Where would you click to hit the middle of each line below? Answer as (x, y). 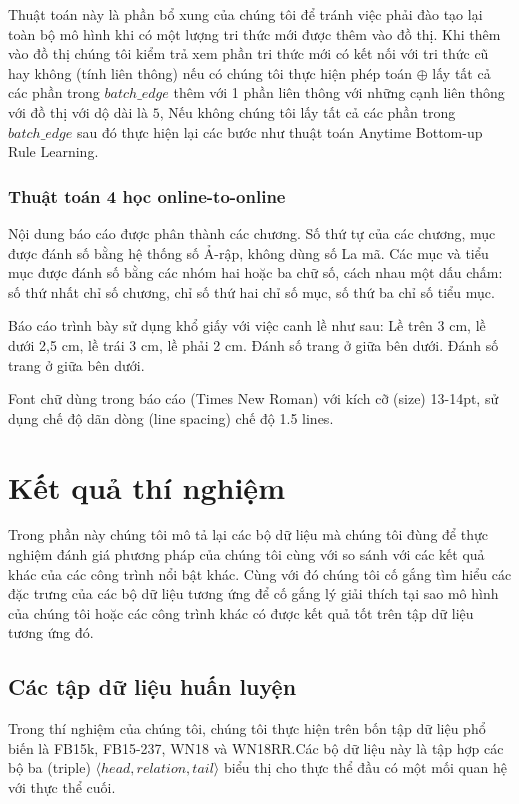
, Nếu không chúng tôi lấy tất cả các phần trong (307, 111)
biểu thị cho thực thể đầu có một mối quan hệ (365, 767)
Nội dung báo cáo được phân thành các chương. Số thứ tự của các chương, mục (252, 232)
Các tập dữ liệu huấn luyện (152, 686)
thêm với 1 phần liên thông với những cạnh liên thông (339, 92)
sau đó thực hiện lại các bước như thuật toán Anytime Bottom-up (279, 131)
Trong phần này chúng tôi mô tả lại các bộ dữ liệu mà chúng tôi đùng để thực (248, 534)
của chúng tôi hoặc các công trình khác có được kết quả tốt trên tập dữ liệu (241, 612)
